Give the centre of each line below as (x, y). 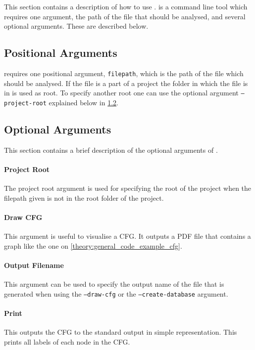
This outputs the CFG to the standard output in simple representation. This (121, 332)
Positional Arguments (61, 53)
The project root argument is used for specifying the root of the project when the (128, 188)
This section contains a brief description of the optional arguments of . (111, 150)
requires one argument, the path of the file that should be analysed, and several (125, 16)
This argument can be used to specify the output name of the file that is (114, 284)
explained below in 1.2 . (84, 103)
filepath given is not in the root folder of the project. (84, 197)
